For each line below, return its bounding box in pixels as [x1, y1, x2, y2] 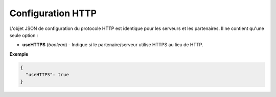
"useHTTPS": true [26, 72, 69, 78]
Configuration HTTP [9, 8, 97, 19]
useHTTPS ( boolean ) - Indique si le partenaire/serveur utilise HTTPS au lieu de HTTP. [22, 42, 204, 48]
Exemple [9, 51, 29, 57]
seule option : [9, 32, 38, 38]
